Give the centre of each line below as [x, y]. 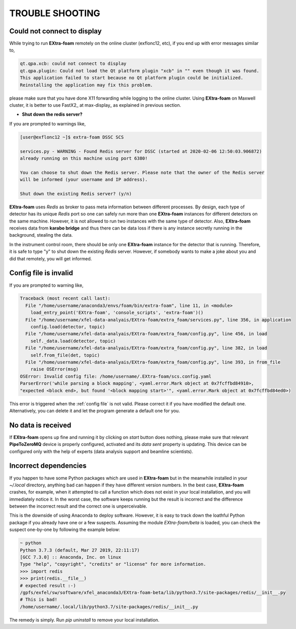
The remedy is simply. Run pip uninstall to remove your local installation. [84, 620]
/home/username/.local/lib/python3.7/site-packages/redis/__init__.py [109, 606]
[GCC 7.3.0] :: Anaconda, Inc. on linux [70, 557]
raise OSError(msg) [55, 369]
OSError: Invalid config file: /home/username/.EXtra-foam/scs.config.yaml [116, 376]
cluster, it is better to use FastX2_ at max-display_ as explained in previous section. [95, 105]
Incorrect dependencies [48, 466]
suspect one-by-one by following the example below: [65, 530]
